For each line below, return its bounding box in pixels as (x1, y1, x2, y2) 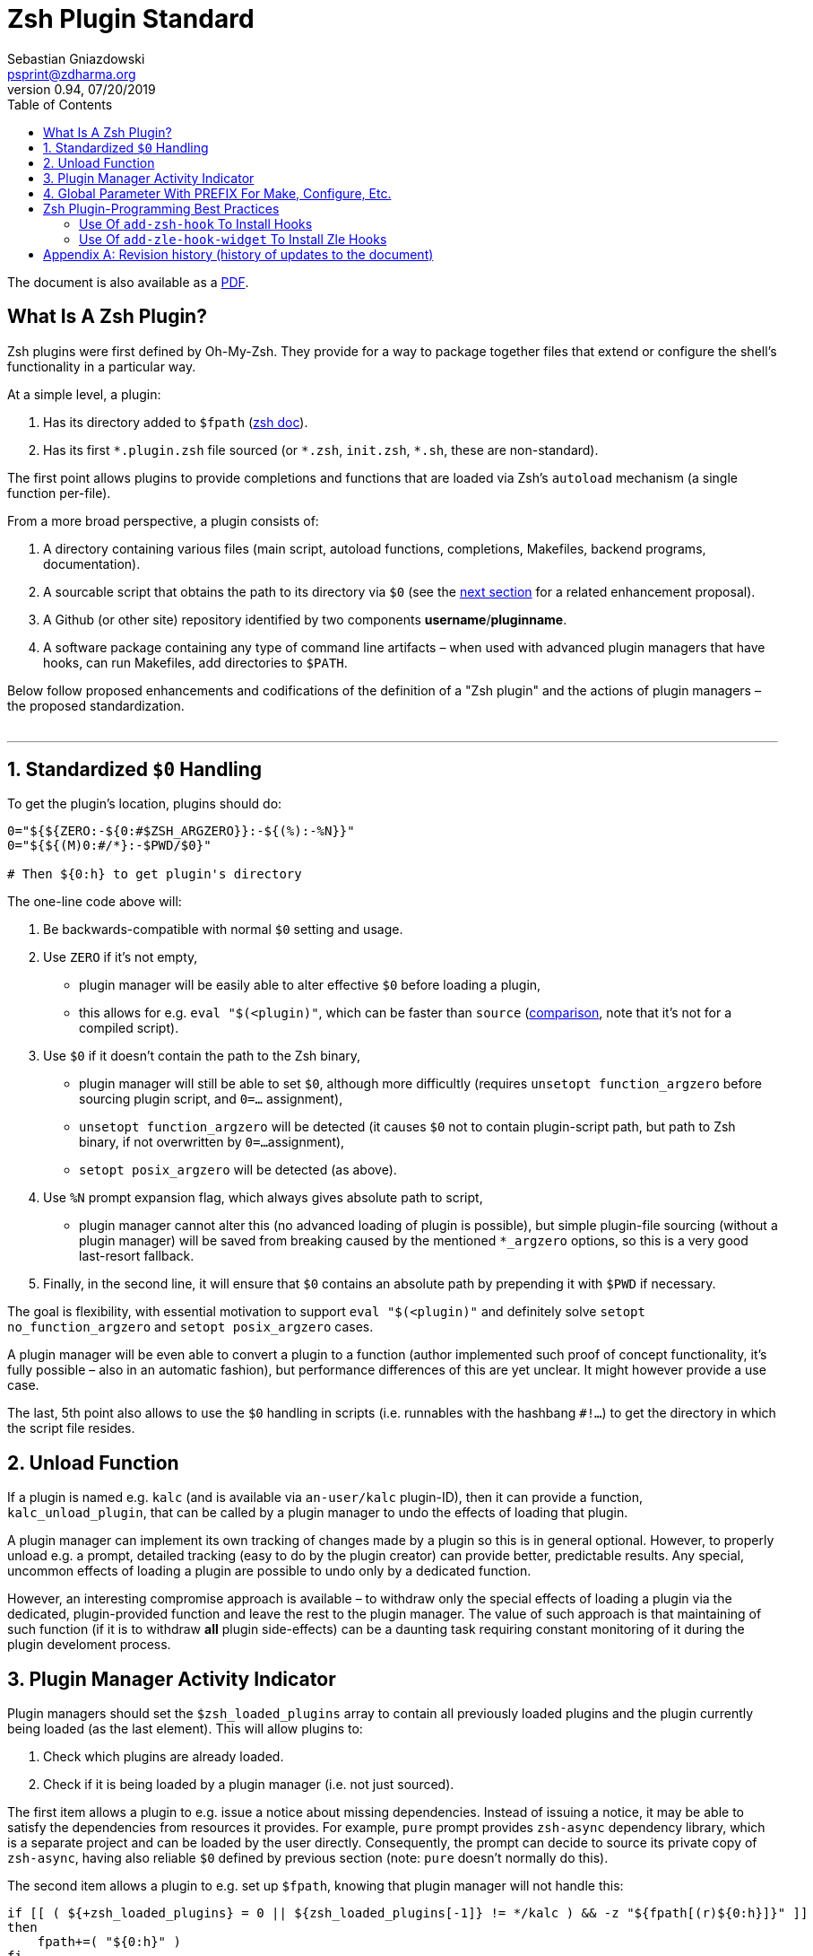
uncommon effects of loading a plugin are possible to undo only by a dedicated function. (7, 1563, 532, 1579)
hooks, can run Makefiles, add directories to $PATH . (43, 654, 348, 670)
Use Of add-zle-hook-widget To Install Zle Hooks (79, 231, 387, 247)
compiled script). (79, 1020, 179, 1036)
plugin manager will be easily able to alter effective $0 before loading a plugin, (79, 977, 541, 993)
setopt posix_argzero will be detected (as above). (79, 1162, 397, 1178)
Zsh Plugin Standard (7, 4, 255, 34)
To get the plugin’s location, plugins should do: (7, 796, 282, 812)
